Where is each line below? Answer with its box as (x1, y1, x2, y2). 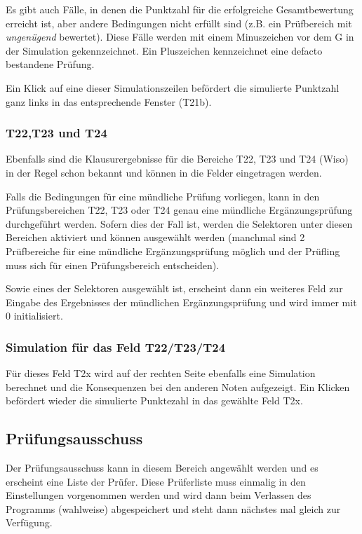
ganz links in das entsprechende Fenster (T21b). (6, 94, 212, 109)
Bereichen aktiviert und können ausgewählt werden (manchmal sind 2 (6, 230, 305, 245)
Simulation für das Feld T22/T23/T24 (6, 338, 226, 355)
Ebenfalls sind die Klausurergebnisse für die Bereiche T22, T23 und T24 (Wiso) (6, 151, 349, 166)
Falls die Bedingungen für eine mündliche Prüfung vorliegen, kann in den (6, 189, 320, 203)
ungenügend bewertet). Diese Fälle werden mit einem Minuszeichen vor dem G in (6, 29, 354, 44)
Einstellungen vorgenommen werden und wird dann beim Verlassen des (6, 488, 311, 502)
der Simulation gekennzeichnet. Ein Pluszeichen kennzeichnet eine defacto (6, 43, 323, 57)
